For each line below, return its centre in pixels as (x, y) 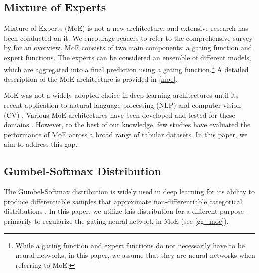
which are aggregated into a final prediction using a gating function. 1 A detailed (126, 68)
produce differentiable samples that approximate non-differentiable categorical (123, 201)
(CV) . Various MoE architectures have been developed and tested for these (120, 115)
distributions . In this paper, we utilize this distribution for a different (111, 211)
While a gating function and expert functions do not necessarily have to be (130, 245)
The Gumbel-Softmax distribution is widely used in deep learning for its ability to (129, 192)
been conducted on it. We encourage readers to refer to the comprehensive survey (128, 38)
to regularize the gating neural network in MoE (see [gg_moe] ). (131, 221)
